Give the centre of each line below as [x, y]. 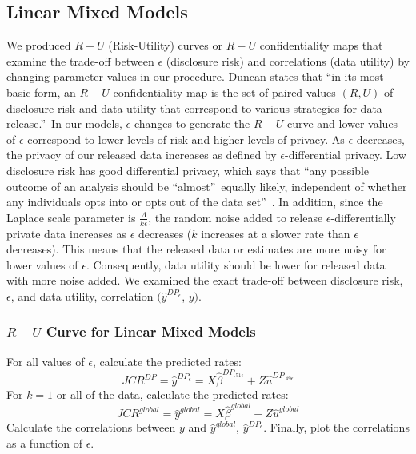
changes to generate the [192, 123]
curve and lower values [342, 123]
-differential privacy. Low [345, 155]
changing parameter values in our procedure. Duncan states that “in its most [195, 76]
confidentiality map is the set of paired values [224, 92]
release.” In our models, [64, 123]
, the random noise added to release [236, 217]
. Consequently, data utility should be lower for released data [236, 264]
